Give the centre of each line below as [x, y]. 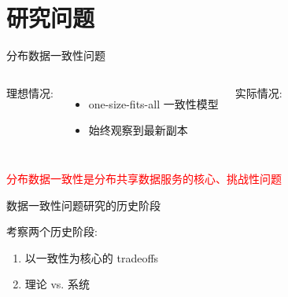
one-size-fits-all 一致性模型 [153, 103]
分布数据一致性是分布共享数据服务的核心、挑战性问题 [144, 178]
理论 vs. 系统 [57, 284]
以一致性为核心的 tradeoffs [92, 257]
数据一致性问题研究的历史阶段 [83, 205]
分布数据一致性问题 [56, 55]
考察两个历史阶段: [52, 231]
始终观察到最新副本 [138, 130]
